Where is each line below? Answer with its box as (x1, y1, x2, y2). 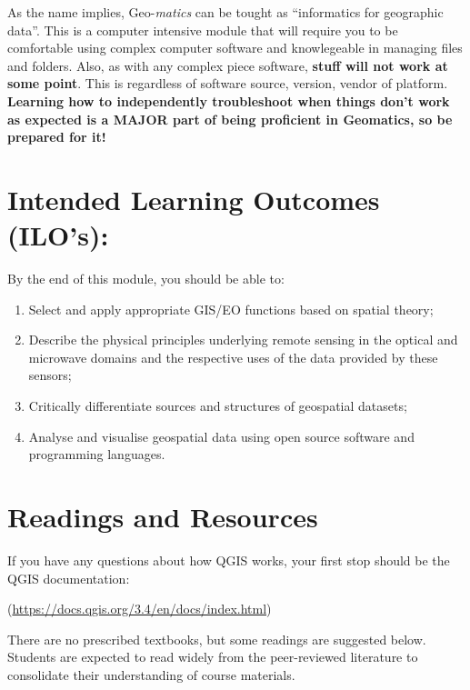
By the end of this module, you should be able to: (7, 269, 285, 288)
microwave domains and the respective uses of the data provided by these (28, 347, 438, 366)
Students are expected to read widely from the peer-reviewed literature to (7, 647, 418, 666)
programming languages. (28, 445, 165, 464)
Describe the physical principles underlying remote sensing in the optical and (28, 330, 458, 349)
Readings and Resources (7, 498, 318, 535)
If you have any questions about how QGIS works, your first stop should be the (7, 550, 450, 569)
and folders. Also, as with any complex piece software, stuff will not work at (7, 55, 448, 75)
